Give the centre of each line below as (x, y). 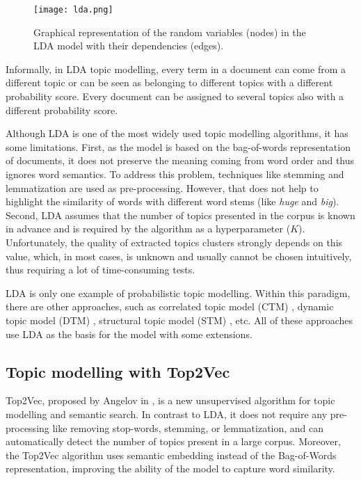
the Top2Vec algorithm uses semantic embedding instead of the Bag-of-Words (171, 455)
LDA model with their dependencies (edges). (129, 46)
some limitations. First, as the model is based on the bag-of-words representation (178, 146)
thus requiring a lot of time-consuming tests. (101, 270)
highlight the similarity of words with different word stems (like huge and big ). (173, 201)
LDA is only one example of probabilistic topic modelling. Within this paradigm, (178, 293)
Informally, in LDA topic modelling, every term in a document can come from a (176, 69)
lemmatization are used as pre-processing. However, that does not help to (162, 187)
